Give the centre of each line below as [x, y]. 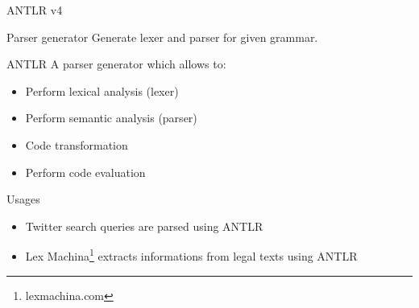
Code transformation [77, 144]
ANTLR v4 [35, 10]
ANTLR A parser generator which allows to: [116, 64]
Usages [23, 199]
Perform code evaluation [85, 172]
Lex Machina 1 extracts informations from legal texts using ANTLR [191, 255]
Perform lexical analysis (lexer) [102, 90]
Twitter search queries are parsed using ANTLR [144, 226]
